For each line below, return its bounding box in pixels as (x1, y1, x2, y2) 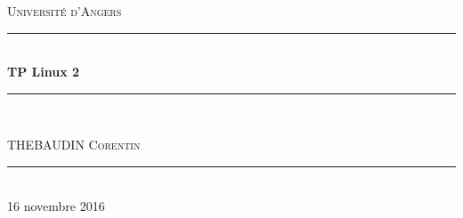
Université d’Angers (7, 2, 122, 20)
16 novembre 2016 (7, 196, 105, 214)
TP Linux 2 (7, 62, 80, 81)
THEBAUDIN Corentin (7, 135, 141, 154)
